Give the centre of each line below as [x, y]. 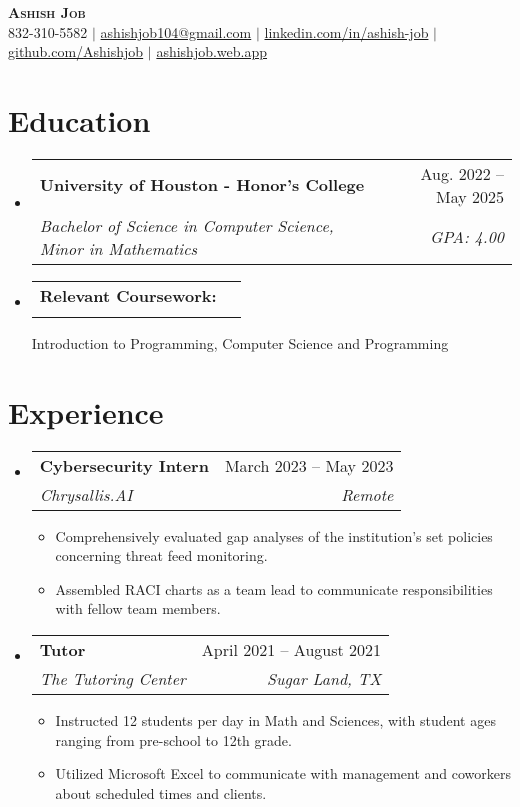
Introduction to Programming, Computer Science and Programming [240, 342]
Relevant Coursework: [128, 295]
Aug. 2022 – [462, 173]
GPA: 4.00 [467, 237]
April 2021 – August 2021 [291, 649]
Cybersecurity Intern [124, 465]
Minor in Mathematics [118, 248]
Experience [86, 411]
